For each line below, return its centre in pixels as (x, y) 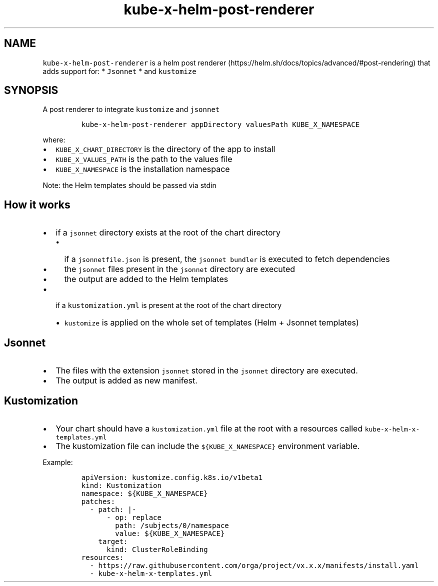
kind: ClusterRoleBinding (157, 549)
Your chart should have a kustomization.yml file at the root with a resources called (209, 428)
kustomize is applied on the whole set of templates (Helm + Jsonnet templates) (211, 323)
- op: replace (134, 517)
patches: (98, 501)
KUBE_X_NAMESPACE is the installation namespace (143, 169)
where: (54, 140)
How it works (37, 204)
